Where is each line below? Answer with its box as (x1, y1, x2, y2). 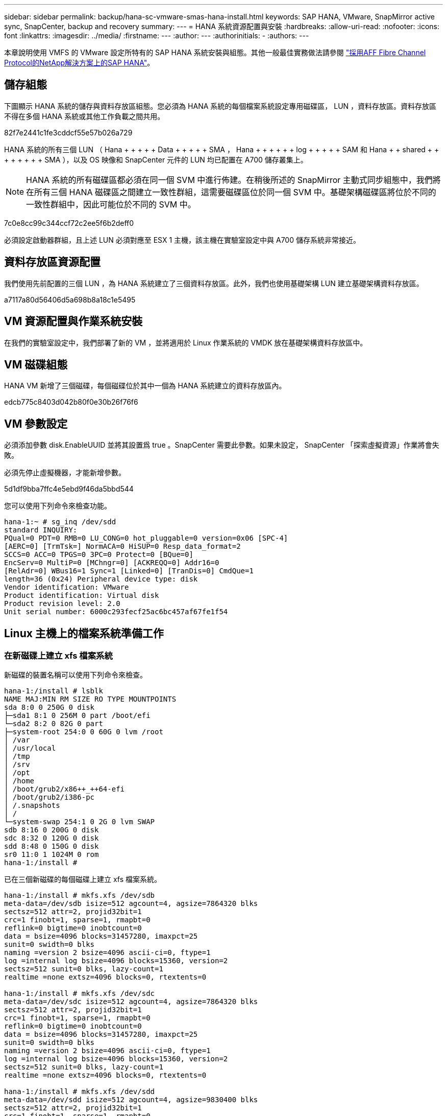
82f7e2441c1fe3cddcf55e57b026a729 (4, 128, 133, 137)
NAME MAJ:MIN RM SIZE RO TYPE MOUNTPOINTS (4, 695, 177, 704)
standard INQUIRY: (4, 526, 78, 534)
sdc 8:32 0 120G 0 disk (4, 834, 99, 843)
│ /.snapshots (4, 801, 60, 810)
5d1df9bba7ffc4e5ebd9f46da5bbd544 (4, 484, 134, 494)
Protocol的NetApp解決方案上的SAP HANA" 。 (4, 58, 155, 67)
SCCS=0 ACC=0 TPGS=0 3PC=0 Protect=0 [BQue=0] (4, 550, 193, 559)
